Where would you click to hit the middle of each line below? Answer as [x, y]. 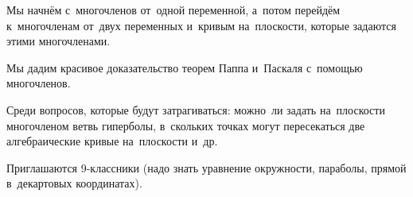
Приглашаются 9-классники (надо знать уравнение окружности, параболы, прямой [206, 167]
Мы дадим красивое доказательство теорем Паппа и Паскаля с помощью [185, 67]
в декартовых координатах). [74, 183]
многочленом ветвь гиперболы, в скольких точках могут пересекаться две [186, 125]
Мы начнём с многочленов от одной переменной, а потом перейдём [173, 10]
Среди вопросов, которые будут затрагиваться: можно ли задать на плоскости [196, 109]
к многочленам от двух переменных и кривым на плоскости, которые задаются [201, 25]
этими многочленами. [58, 41]
